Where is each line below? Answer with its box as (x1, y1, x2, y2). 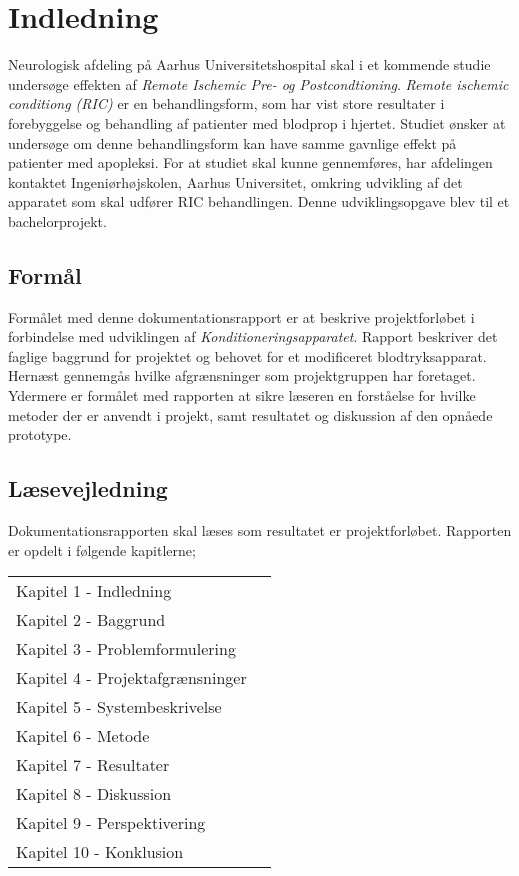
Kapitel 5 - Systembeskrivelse (16, 695, 222, 719)
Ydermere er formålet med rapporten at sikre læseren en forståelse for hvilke (8, 385, 476, 406)
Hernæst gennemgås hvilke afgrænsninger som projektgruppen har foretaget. (8, 365, 476, 386)
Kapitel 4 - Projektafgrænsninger (16, 666, 247, 690)
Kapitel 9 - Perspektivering (16, 811, 206, 835)
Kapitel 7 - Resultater (16, 753, 170, 777)
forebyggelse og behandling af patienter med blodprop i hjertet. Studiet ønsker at (8, 112, 506, 133)
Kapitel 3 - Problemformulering (16, 637, 236, 661)
